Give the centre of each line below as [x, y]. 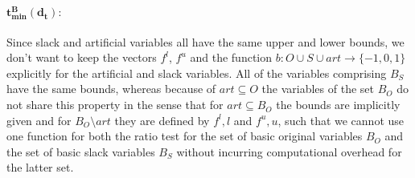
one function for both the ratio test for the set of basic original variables [185, 136]
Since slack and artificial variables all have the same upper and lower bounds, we [205, 41]
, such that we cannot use [341, 120]
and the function [231, 57]
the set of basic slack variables [81, 151]
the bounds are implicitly [338, 105]
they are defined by [162, 120]
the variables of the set [318, 89]
